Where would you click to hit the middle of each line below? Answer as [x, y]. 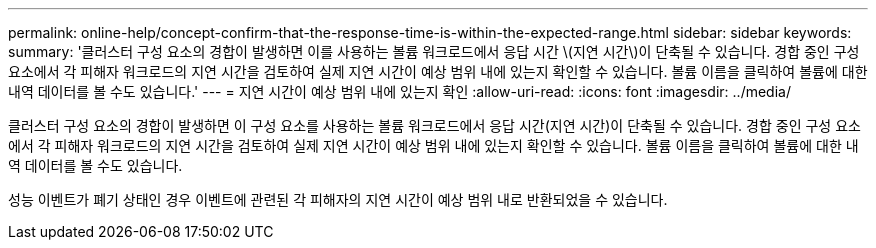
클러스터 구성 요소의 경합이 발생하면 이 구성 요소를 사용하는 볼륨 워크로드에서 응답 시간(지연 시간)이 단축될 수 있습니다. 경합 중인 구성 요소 [434, 125]
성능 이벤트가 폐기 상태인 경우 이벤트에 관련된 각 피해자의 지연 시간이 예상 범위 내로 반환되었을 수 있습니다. [338, 199]
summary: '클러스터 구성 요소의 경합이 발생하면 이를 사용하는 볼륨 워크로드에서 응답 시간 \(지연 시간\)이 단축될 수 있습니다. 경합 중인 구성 [434, 51]
